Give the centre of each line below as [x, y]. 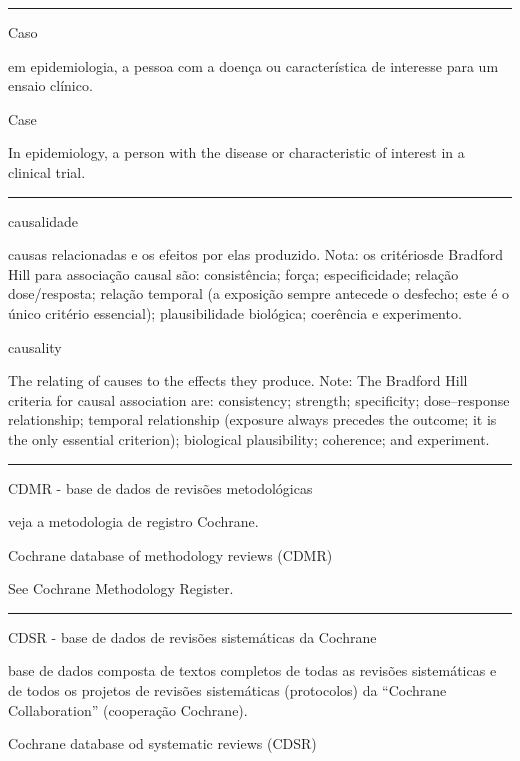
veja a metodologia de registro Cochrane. [133, 521]
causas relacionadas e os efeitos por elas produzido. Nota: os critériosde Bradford [255, 254]
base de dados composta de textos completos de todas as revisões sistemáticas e [252, 670]
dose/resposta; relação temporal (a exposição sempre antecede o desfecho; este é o [259, 293]
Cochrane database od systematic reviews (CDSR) [162, 743]
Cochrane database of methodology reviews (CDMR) [170, 554]
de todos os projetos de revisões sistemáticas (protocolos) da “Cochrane [227, 690]
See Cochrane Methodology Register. [121, 588]
